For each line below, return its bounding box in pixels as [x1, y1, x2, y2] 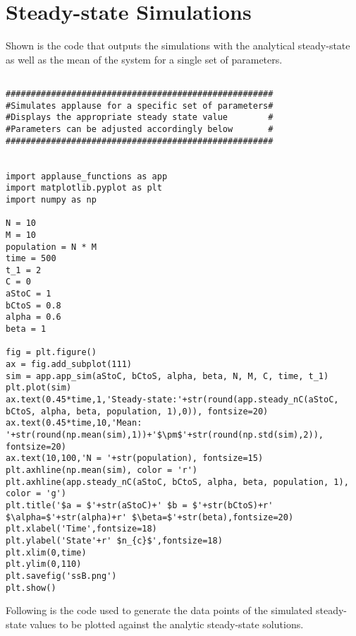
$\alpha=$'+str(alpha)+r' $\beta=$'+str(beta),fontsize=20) [6, 512, 294, 522]
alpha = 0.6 [6, 312, 61, 323]
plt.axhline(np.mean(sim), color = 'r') [6, 464, 198, 475]
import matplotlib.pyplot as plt [6, 183, 162, 193]
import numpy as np [6, 194, 97, 205]
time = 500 [6, 253, 56, 264]
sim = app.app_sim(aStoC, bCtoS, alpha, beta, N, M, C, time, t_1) [6, 371, 329, 381]
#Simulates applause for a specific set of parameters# [6, 100, 274, 111]
